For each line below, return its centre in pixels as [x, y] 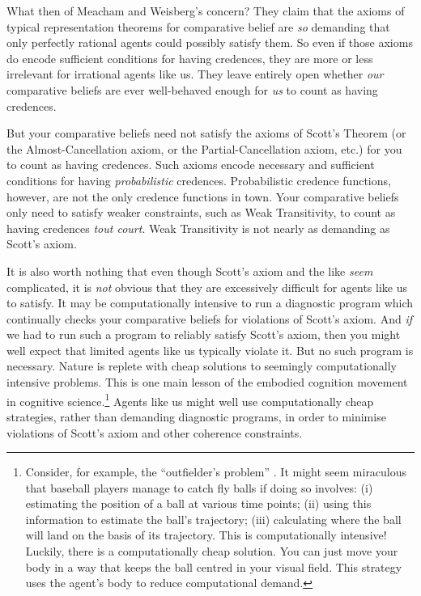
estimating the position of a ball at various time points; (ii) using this [198, 503]
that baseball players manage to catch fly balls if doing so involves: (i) [199, 487]
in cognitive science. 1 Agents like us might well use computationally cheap [190, 399]
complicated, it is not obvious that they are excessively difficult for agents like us [207, 287]
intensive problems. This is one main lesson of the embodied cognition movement [207, 382]
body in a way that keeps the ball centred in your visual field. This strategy [214, 566]
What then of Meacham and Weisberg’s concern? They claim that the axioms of [206, 11]
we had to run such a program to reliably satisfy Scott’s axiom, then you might [204, 334]
